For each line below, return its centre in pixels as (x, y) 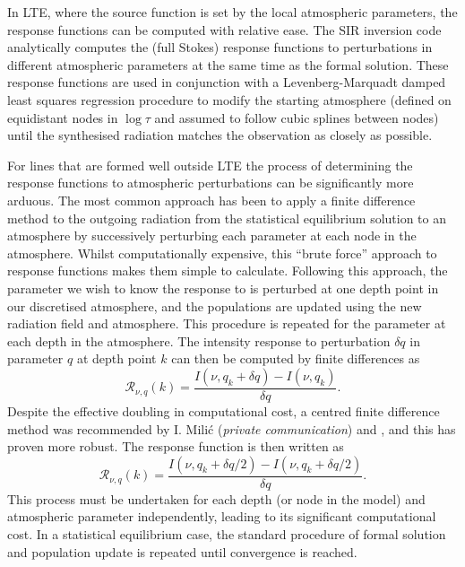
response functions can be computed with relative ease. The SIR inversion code (224, 29)
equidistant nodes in (63, 117)
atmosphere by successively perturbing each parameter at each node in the (212, 236)
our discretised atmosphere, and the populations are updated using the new (215, 305)
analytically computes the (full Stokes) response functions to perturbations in (220, 47)
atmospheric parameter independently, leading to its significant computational (222, 516)
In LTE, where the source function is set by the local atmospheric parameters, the (232, 12)
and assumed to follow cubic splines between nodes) (297, 117)
